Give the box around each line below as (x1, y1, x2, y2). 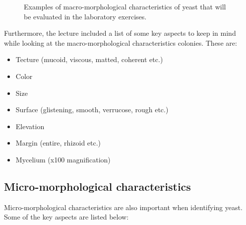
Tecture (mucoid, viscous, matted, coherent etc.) (15, 54, 163, 65)
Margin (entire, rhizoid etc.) (15, 138, 101, 148)
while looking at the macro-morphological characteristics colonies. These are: (4, 37, 237, 48)
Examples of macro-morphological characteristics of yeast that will (24, 1, 226, 11)
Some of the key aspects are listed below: (4, 212, 129, 222)
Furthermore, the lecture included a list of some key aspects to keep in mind (4, 28, 236, 38)
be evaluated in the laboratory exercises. (24, 11, 147, 21)
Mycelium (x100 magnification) (15, 154, 111, 164)
